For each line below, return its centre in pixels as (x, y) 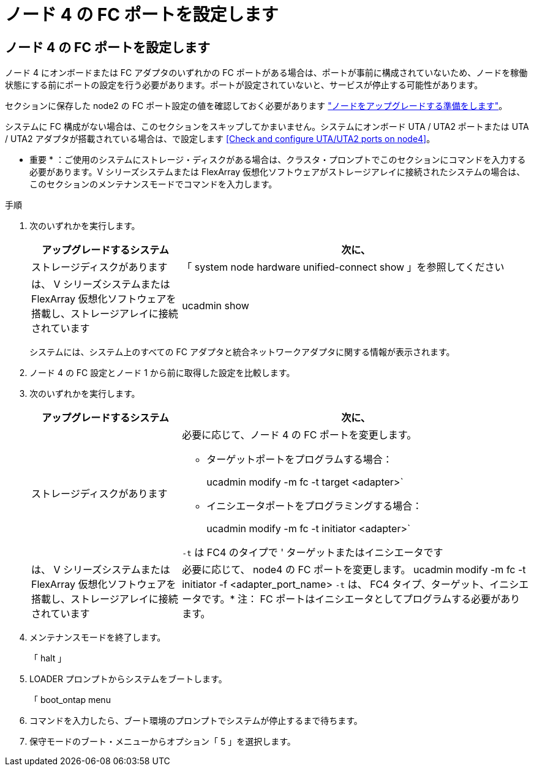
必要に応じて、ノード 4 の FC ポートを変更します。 (299, 435)
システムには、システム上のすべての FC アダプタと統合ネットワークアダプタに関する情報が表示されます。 (242, 352)
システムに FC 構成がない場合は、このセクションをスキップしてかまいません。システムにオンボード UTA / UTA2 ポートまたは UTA (267, 127)
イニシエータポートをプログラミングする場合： (314, 506)
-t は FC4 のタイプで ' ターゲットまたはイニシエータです (313, 553)
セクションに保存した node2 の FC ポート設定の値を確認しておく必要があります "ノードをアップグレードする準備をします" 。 (256, 106)
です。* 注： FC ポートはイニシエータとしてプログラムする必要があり (361, 599)
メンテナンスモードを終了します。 (98, 637)
